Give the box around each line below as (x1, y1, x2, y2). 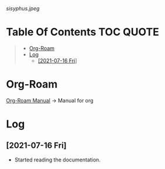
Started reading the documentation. (14, 156, 101, 163)
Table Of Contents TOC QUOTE (6, 26, 159, 39)
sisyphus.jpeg (6, 5, 40, 12)
